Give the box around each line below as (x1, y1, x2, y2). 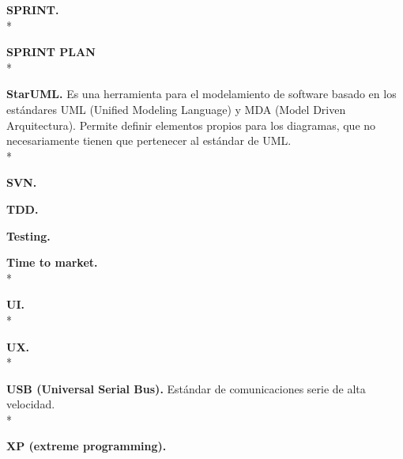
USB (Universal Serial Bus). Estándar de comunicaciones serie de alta (6, 380, 366, 396)
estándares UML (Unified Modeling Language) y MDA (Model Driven (6, 101, 346, 117)
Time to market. (6, 254, 98, 271)
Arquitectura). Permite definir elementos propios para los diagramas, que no (6, 116, 376, 133)
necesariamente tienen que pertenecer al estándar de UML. (6, 132, 292, 149)
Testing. (6, 227, 51, 244)
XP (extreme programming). (6, 438, 167, 454)
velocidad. (6, 396, 55, 412)
